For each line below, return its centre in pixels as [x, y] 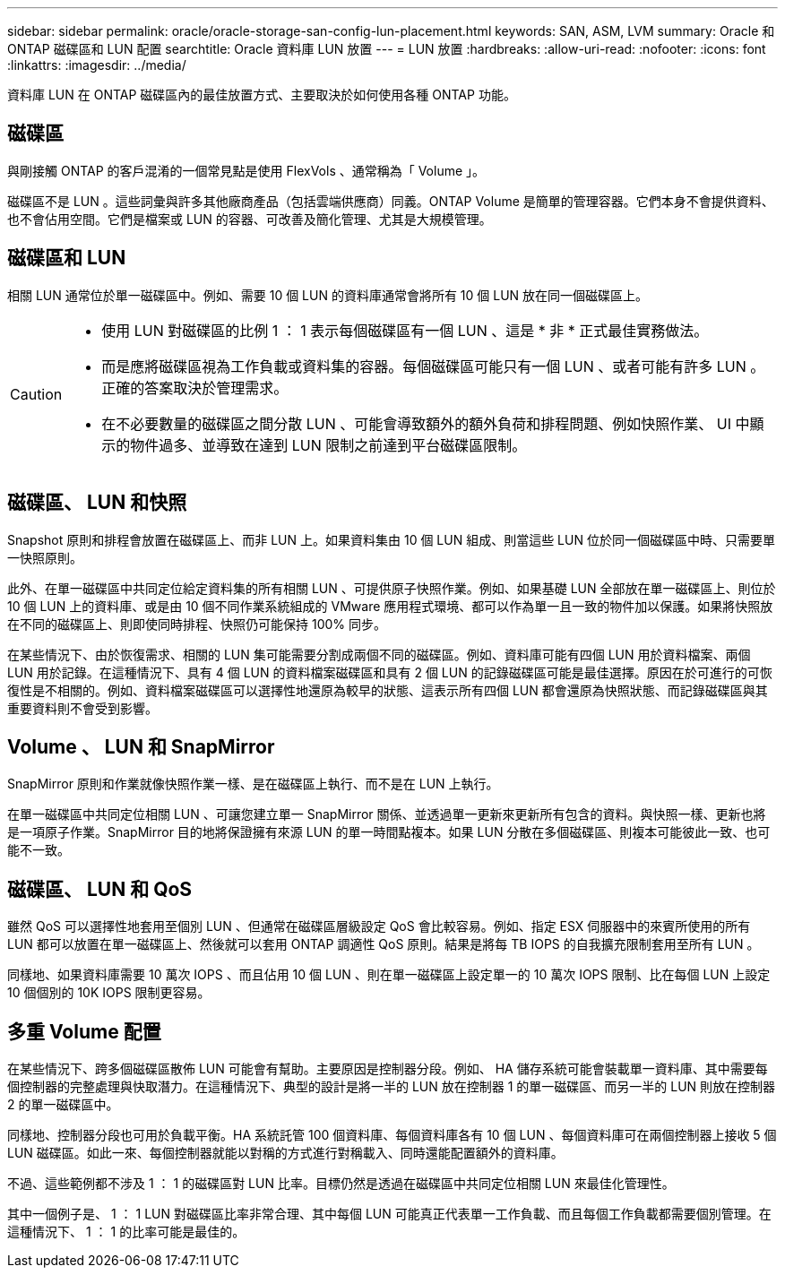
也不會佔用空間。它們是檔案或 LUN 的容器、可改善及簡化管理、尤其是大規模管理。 [250, 219]
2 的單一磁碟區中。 [63, 1105]
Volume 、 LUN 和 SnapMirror [141, 746]
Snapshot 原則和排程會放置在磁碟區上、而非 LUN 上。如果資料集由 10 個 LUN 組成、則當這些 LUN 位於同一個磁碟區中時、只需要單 [391, 539]
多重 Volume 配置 [84, 1031]
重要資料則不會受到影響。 [82, 708]
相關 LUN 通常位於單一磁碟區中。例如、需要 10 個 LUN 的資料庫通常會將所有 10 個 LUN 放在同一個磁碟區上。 [328, 295]
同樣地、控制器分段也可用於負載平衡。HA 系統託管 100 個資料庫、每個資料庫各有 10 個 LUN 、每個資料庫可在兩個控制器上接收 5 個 [392, 1135]
